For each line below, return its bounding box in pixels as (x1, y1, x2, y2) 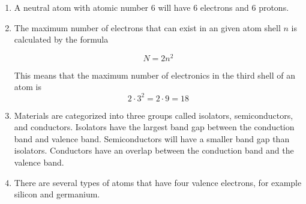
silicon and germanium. (14, 188, 100, 200)
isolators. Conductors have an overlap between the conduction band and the (14, 144, 294, 157)
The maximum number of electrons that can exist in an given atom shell (14, 21, 281, 34)
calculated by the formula (14, 33, 109, 46)
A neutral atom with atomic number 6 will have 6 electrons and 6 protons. (14, 1, 289, 13)
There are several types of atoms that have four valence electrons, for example (14, 176, 302, 188)
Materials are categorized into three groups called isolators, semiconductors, (14, 109, 293, 121)
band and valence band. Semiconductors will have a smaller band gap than (14, 132, 290, 145)
